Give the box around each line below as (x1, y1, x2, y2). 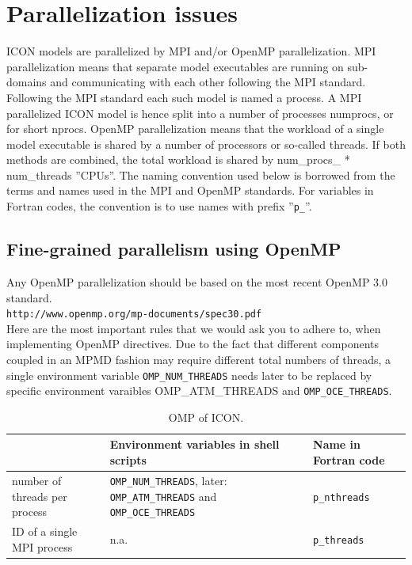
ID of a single (12, 523, 78, 540)
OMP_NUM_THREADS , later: (109, 472, 227, 488)
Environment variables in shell (109, 436, 280, 453)
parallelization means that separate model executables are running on (6, 58, 344, 74)
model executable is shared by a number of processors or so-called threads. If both (6, 135, 406, 152)
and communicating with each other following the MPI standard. (50, 74, 366, 90)
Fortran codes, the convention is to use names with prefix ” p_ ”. (6, 198, 312, 214)
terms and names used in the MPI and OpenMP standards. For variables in (6, 182, 374, 199)
